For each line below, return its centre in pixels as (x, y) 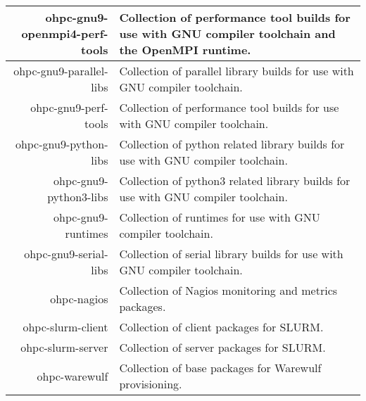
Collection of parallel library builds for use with (236, 71)
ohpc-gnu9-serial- (66, 254)
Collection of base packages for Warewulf (220, 368)
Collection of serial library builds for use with (231, 254)
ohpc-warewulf (72, 376)
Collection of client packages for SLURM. (221, 327)
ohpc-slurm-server (64, 347)
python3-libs (78, 197)
